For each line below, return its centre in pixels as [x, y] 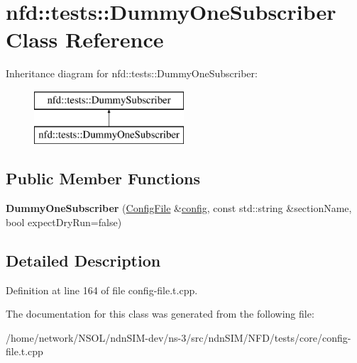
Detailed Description [83, 260]
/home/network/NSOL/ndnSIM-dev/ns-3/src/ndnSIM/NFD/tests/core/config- [178, 337]
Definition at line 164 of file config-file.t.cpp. [102, 290]
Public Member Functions [103, 178]
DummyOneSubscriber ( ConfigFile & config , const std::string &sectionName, [179, 208]
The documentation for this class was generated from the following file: [160, 314]
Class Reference [85, 39]
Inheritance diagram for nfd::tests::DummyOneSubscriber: [132, 73]
